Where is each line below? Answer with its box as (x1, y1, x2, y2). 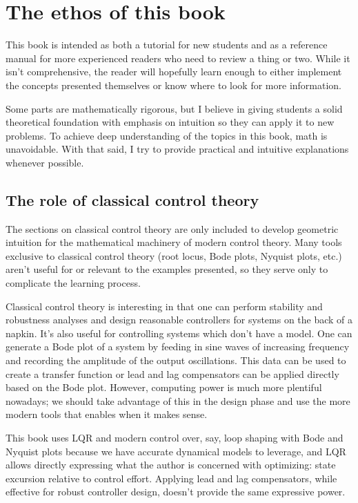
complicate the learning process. (6, 276, 141, 290)
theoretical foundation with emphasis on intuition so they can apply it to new (6, 115, 335, 129)
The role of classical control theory (6, 189, 259, 210)
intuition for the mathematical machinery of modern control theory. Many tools (6, 235, 342, 249)
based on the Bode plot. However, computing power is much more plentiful (6, 380, 322, 395)
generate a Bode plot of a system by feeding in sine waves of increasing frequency (6, 339, 350, 354)
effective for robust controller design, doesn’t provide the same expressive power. (6, 484, 346, 499)
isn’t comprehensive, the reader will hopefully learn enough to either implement (6, 64, 342, 79)
